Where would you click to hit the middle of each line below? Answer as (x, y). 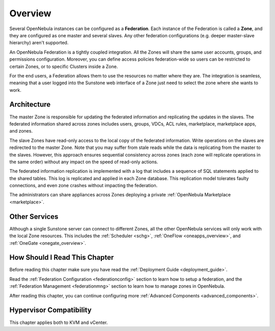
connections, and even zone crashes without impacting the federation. (84, 186)
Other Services (34, 217)
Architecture (30, 105)
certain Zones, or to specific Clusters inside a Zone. (64, 66)
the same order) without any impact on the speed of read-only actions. (84, 162)
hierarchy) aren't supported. (39, 43)
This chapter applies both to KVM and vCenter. (59, 322)
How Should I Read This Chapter (62, 258)
